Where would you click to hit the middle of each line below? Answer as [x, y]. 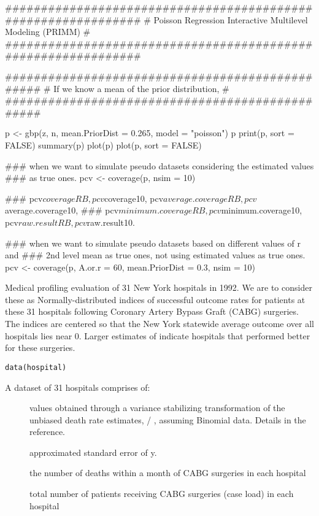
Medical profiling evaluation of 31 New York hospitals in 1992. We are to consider [159, 287]
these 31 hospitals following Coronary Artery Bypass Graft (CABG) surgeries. [152, 311]
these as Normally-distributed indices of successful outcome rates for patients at [155, 299]
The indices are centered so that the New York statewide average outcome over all [159, 324]
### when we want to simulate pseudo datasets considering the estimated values [159, 165]
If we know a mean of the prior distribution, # [141, 88]
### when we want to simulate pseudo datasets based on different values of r [153, 243]
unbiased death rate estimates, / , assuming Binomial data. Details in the [168, 419]
